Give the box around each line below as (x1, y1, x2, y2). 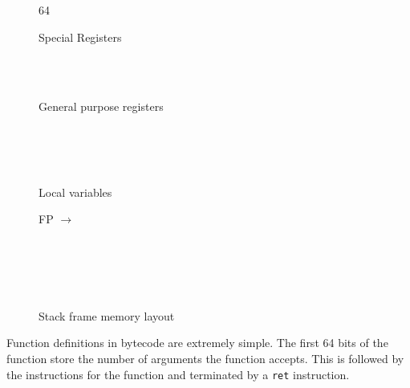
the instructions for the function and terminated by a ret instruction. (6, 366, 350, 382)
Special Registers (39, 28, 122, 45)
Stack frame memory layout (39, 307, 175, 324)
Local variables (39, 183, 112, 200)
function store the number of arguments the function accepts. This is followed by (6, 349, 404, 366)
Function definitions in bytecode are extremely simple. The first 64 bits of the (6, 334, 388, 351)
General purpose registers (39, 98, 164, 115)
